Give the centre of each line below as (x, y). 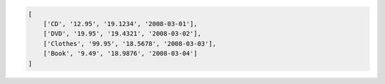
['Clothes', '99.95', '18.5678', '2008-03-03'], (130, 43)
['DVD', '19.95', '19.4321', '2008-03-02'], (122, 34)
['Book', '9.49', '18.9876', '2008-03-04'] (120, 54)
